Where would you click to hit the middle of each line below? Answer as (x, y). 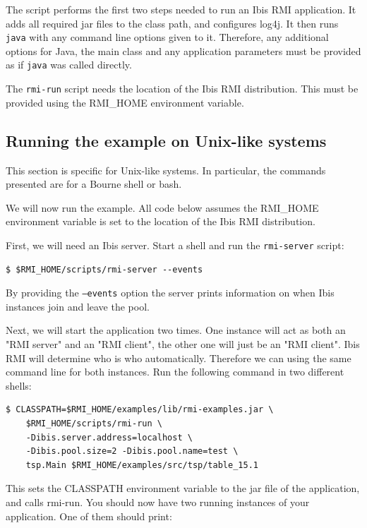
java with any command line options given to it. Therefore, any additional (167, 37)
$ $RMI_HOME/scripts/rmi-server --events (104, 269)
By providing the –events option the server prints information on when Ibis (170, 293)
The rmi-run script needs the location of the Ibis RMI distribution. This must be (182, 89)
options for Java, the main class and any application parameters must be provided (183, 50)
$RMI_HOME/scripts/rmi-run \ (94, 423)
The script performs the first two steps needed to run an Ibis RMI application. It (181, 9)
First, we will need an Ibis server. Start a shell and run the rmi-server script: (175, 245)
